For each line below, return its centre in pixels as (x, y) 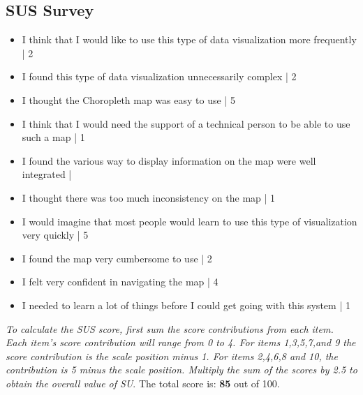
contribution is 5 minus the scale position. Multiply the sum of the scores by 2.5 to (181, 370)
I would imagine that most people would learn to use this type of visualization (190, 221)
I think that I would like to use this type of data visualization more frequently (189, 39)
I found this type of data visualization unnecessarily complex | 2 (159, 76)
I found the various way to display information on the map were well (169, 160)
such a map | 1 (53, 137)
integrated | (47, 174)
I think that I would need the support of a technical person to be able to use (186, 123)
